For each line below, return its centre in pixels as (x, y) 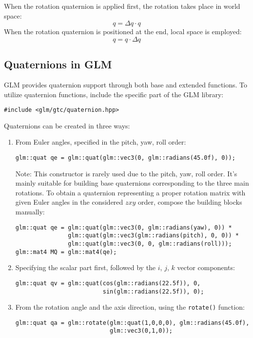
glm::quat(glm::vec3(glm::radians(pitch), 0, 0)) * (153, 236)
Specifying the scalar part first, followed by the (86, 267)
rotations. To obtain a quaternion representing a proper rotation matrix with (130, 192)
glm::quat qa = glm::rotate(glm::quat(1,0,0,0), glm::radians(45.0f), (132, 323)
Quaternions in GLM (58, 64)
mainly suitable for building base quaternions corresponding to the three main (132, 183)
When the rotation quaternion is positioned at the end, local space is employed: (123, 32)
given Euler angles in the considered (69, 202)
